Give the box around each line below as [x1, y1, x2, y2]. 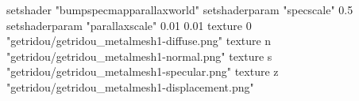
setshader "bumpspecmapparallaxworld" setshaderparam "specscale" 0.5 [6, 2, 353, 17]
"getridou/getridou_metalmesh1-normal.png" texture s [6, 47, 272, 64]
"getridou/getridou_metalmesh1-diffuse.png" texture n [6, 32, 272, 49]
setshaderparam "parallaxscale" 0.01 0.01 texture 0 [6, 17, 252, 33]
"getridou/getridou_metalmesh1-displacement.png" [6, 78, 254, 95]
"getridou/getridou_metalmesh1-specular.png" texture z [6, 63, 279, 80]
